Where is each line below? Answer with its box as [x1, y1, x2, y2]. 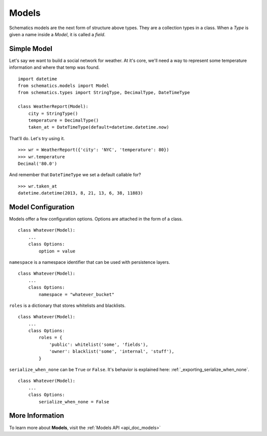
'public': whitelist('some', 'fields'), [49, 341, 148, 347]
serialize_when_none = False [39, 399, 110, 404]
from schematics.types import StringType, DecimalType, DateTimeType [18, 90, 190, 96]
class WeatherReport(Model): [18, 104, 89, 109]
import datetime [18, 76, 57, 82]
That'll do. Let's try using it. [9, 135, 65, 141]
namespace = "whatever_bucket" [39, 291, 115, 297]
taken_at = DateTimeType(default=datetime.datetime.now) [28, 124, 169, 130]
